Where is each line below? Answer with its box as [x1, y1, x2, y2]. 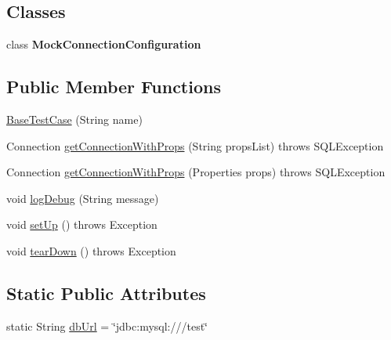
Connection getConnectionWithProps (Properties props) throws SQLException [6, 164, 386, 180]
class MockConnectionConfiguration [6, 36, 201, 52]
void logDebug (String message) [6, 190, 159, 206]
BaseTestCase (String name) [6, 111, 143, 127]
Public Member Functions [6, 74, 221, 99]
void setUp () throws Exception [6, 216, 157, 233]
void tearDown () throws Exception [6, 242, 176, 259]
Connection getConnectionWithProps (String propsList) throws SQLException [6, 137, 384, 154]
